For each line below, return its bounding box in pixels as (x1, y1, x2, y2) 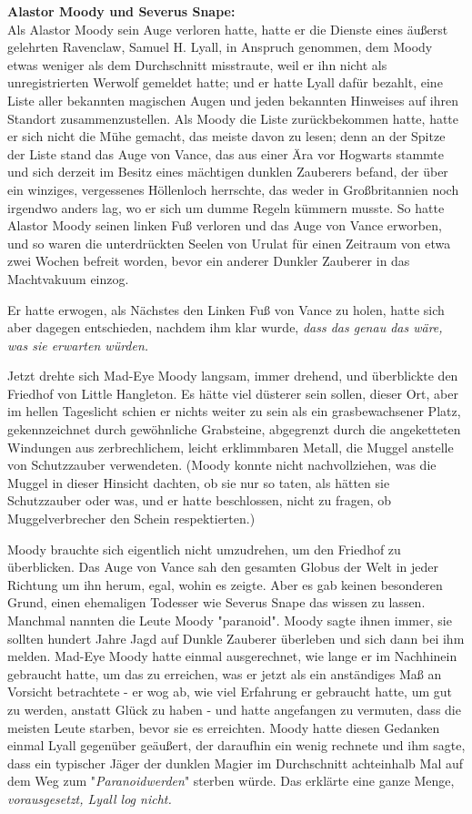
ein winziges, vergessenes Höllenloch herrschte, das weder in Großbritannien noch (7, 179, 459, 198)
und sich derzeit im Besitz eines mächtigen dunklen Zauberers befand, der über (7, 162, 448, 181)
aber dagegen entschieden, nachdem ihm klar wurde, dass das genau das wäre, (7, 318, 443, 337)
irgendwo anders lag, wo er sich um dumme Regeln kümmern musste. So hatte (7, 198, 445, 217)
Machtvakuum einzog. (7, 269, 129, 288)
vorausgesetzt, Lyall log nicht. (7, 789, 172, 808)
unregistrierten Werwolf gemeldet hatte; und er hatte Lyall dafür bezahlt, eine (7, 73, 443, 92)
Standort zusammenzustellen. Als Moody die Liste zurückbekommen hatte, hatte (7, 108, 459, 127)
